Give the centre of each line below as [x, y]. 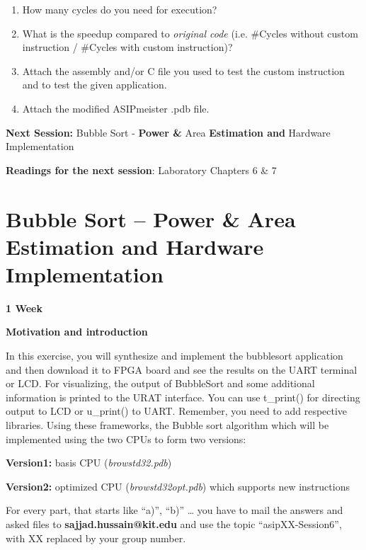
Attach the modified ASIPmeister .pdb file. [116, 108]
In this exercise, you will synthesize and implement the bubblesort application [175, 356]
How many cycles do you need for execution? [120, 9]
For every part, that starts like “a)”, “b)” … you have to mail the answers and [175, 510]
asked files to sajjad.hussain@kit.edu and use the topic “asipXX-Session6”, [174, 523]
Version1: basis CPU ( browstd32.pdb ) [89, 463]
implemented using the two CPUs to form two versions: [126, 439]
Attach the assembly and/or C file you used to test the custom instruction [183, 70]
